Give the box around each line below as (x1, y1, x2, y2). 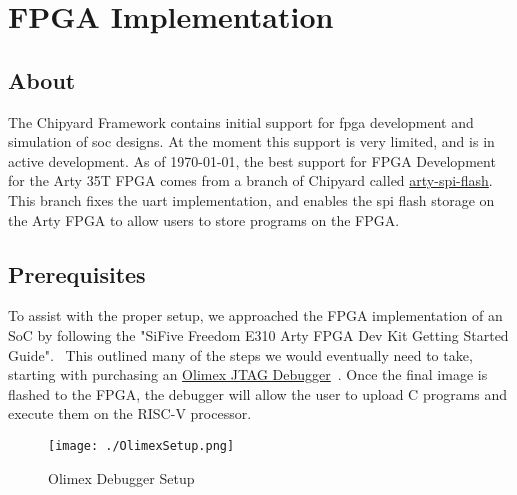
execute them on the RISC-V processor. (8, 403, 252, 424)
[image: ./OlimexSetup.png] (48, 438, 235, 453)
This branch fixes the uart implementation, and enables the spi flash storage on (8, 189, 495, 210)
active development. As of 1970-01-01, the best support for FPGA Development (8, 150, 496, 171)
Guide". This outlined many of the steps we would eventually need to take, (8, 344, 473, 365)
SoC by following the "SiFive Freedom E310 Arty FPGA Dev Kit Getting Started (8, 324, 509, 345)
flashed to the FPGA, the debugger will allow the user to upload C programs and (8, 383, 508, 404)
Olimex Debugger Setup (48, 467, 195, 488)
